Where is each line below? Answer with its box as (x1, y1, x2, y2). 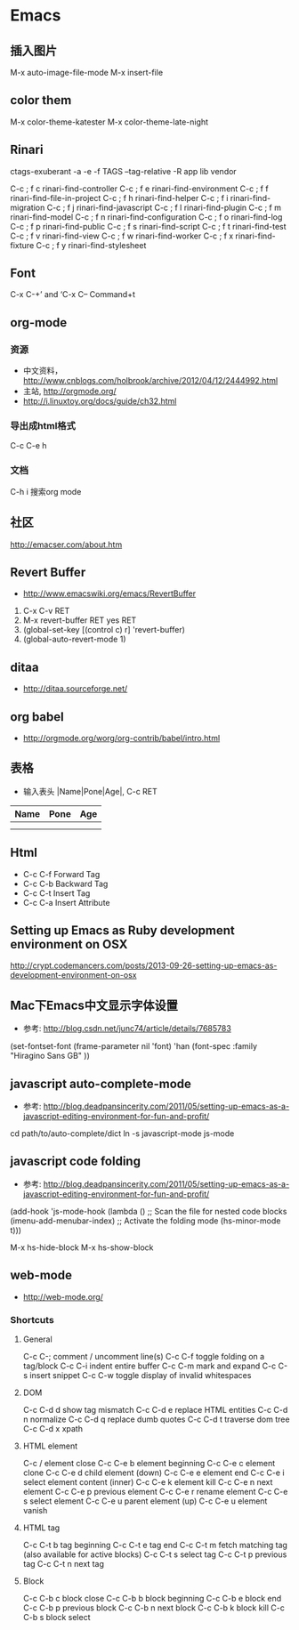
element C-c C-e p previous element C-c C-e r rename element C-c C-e (22, 1486, 288, 1497)
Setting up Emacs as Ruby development (10, 923, 235, 938)
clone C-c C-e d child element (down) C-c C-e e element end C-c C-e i (22, 1467, 285, 1478)
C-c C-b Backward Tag (22, 878, 109, 889)
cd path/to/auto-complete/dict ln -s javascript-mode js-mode (10, 1128, 235, 1139)
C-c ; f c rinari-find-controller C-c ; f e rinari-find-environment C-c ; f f (10, 183, 270, 194)
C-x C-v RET (22, 606, 70, 617)
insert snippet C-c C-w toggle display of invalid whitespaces (29, 1369, 252, 1380)
